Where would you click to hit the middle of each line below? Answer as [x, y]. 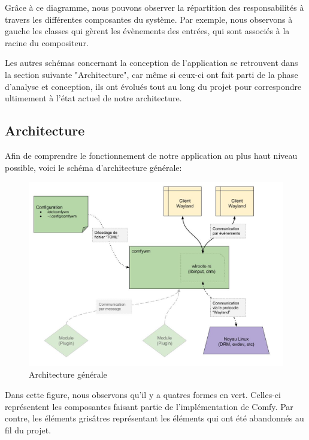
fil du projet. [28, 430]
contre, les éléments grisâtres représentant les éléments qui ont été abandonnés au [154, 418]
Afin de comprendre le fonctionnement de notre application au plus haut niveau [151, 155]
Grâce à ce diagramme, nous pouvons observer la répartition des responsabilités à [154, 7]
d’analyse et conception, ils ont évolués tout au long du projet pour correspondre [153, 86]
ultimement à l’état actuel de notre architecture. [93, 98]
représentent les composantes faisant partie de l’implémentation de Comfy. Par [149, 406]
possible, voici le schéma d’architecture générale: [93, 167]
